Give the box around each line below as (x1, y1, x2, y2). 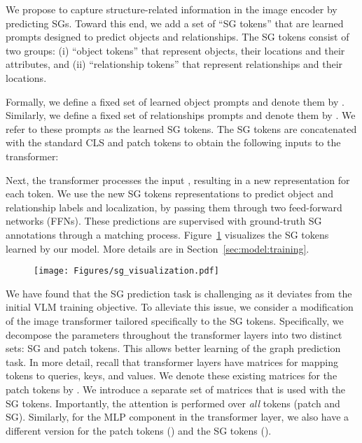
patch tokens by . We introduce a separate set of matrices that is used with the (6, 381, 346, 396)
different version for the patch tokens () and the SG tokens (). (6, 423, 272, 437)
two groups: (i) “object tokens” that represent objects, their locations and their (6, 43, 345, 57)
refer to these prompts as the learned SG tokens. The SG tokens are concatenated (6, 121, 357, 136)
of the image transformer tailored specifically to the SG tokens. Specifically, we (6, 313, 344, 328)
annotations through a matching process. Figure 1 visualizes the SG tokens (6, 227, 329, 241)
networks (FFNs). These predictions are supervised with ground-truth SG (6, 213, 322, 228)
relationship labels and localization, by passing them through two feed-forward (6, 199, 342, 214)
